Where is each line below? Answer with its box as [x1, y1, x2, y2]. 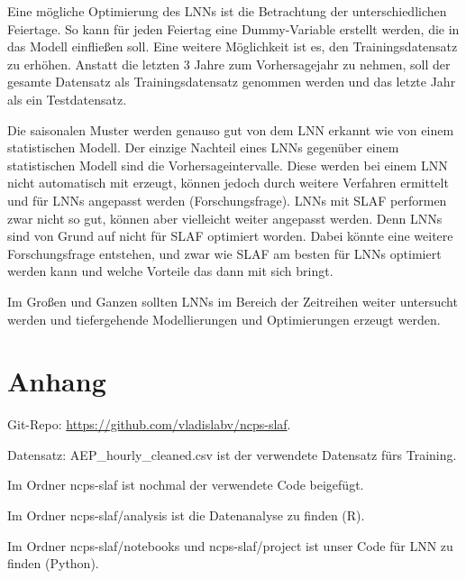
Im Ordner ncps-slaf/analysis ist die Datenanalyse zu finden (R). [7, 506, 365, 524]
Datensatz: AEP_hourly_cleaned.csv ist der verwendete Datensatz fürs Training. [7, 445, 457, 464]
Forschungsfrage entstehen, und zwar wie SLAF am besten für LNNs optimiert [7, 244, 442, 262]
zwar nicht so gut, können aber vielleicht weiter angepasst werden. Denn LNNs [7, 208, 443, 227]
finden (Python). [7, 554, 99, 573]
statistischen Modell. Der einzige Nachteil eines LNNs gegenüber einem [7, 138, 399, 157]
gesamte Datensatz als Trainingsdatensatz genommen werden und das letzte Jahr [7, 72, 456, 91]
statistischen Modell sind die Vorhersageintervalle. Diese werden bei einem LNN [7, 155, 448, 174]
